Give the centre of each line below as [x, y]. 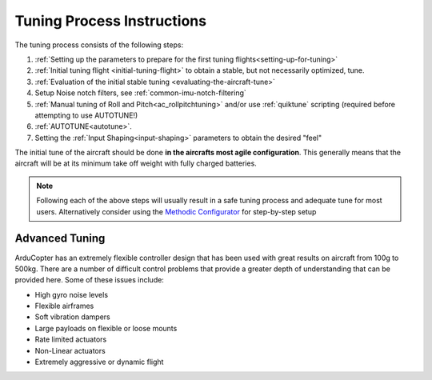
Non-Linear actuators [70, 350]
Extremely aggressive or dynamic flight [99, 362]
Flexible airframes [64, 306]
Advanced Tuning [60, 239]
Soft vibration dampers [73, 317]
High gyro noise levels [71, 294]
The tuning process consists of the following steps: [99, 45]
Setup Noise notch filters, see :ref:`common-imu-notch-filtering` [141, 93]
